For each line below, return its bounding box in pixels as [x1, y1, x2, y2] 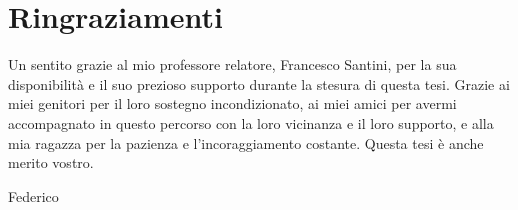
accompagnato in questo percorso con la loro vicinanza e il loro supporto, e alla [8, 112, 494, 133]
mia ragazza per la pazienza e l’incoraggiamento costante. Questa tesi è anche [8, 132, 484, 153]
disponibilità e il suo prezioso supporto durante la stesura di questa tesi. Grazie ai [8, 73, 510, 94]
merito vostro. [8, 152, 94, 173]
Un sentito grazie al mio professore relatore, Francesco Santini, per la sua [8, 54, 457, 75]
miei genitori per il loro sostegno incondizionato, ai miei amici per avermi [8, 93, 457, 114]
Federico [8, 185, 59, 206]
